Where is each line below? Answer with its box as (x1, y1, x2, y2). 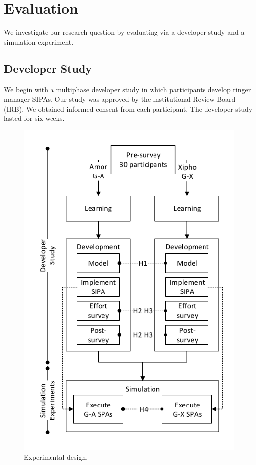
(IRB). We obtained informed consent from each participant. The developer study (4, 103, 253, 114)
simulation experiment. (4, 36, 74, 47)
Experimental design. (24, 452, 88, 462)
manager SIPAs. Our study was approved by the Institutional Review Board (4, 94, 236, 104)
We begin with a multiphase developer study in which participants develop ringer (4, 84, 251, 94)
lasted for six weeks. (4, 113, 65, 123)
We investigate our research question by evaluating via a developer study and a (4, 27, 245, 37)
